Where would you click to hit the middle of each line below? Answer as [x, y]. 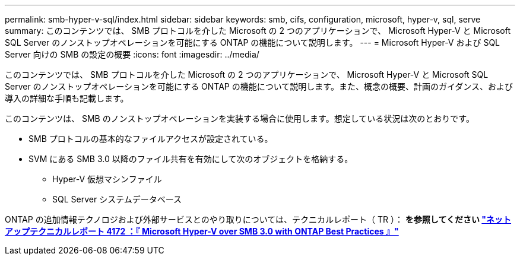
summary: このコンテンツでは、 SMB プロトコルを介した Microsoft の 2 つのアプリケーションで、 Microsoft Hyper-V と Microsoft [258, 31]
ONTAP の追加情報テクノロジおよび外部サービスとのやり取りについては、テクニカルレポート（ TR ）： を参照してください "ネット [258, 219]
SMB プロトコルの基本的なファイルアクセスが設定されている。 [151, 139]
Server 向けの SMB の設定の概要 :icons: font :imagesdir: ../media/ [132, 54]
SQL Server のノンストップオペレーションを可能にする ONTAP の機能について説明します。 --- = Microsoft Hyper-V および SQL [252, 42]
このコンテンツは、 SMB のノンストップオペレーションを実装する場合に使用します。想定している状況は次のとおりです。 [240, 118]
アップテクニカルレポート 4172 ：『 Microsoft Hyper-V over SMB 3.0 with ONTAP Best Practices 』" [202, 231]
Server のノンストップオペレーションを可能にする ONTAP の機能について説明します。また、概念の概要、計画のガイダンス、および [259, 86]
